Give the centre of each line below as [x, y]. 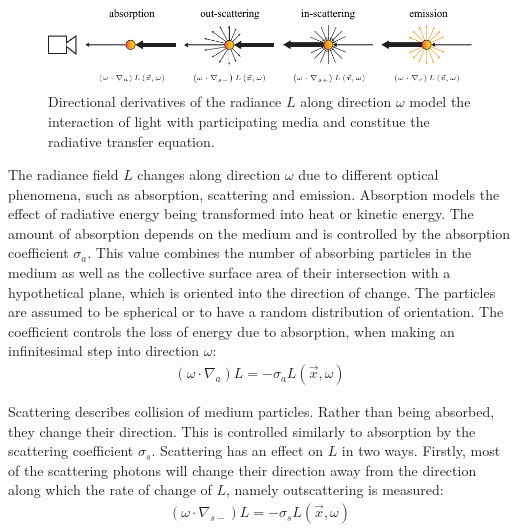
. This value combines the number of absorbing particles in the [279, 252]
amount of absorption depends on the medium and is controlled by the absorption [259, 232]
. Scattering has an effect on [237, 450]
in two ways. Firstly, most [421, 450]
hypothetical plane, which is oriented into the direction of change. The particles [252, 291]
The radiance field [63, 174]
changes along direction [209, 174]
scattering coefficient [71, 450]
